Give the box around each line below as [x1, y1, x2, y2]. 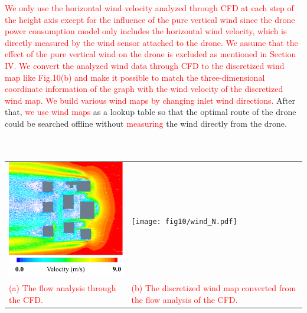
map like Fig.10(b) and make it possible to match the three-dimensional [5, 71, 265, 83]
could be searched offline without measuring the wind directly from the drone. [5, 117, 287, 129]
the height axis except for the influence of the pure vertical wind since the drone [5, 13, 295, 25]
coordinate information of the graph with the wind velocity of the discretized [5, 83, 283, 95]
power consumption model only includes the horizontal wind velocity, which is [5, 25, 287, 37]
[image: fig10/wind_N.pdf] [131, 217, 237, 226]
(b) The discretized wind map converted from [131, 281, 296, 294]
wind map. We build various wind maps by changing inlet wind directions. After [5, 94, 295, 106]
